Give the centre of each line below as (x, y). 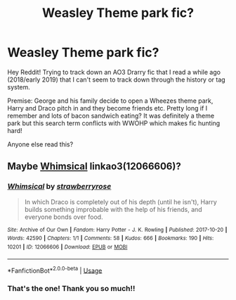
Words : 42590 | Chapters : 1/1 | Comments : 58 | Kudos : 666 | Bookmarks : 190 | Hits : (111, 238)
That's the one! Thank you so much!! (71, 289)
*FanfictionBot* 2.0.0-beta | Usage (55, 270)
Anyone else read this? (40, 144)
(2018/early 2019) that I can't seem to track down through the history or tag (117, 80)
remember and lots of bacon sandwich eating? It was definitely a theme (111, 115)
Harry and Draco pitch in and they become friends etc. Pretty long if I (107, 108)
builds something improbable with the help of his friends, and (113, 209)
